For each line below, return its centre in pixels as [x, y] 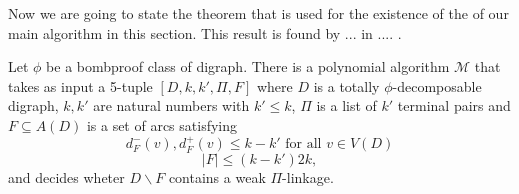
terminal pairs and [454, 105]
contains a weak [217, 176]
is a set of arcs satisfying [162, 124]
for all [303, 144]
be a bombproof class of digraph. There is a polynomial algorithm [248, 66]
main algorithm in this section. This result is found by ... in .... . [205, 32]
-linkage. [308, 176]
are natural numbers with [171, 105]
